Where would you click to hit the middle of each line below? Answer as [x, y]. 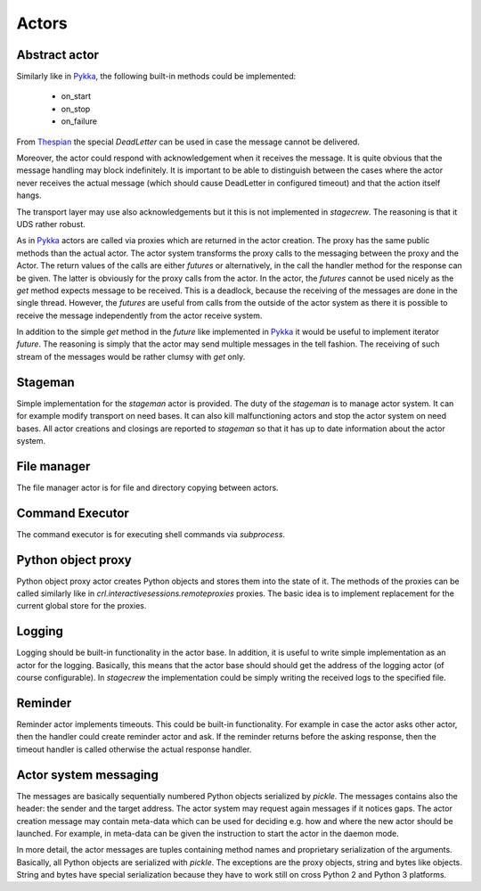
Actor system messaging [88, 775]
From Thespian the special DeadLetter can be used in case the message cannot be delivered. [188, 142]
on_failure [79, 121]
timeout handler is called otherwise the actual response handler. [134, 749]
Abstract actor [58, 55]
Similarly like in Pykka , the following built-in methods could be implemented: [156, 77]
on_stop [76, 109]
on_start [76, 96]
